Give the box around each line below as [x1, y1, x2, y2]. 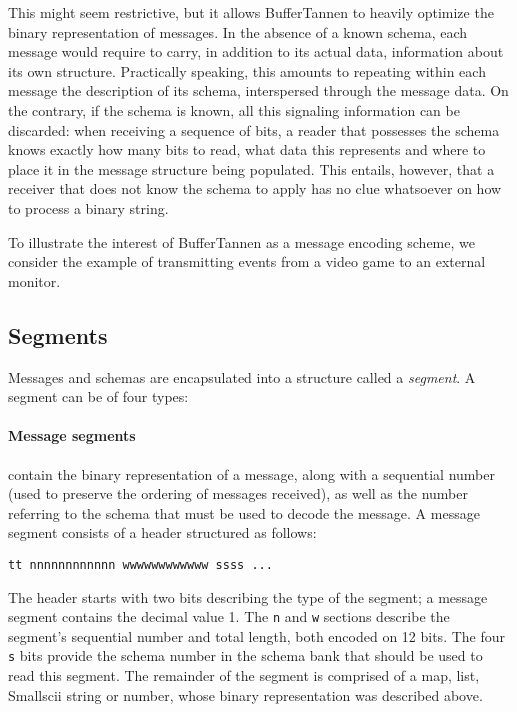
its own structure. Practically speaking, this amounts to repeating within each [8, 60, 486, 81]
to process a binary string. [8, 197, 169, 218]
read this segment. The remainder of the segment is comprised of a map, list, [8, 665, 480, 686]
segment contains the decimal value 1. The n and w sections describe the [8, 606, 450, 627]
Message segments [8, 425, 136, 446]
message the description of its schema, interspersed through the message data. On [8, 80, 509, 101]
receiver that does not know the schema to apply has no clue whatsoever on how [8, 178, 502, 199]
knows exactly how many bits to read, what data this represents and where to [8, 139, 486, 160]
